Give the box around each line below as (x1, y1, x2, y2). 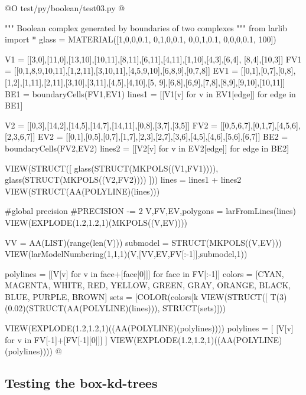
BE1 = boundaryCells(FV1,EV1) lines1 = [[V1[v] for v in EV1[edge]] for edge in (5, 87, 296, 100)
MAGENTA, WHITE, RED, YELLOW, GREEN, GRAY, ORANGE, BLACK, (5, 279, 291, 291)
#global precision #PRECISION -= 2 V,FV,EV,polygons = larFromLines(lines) (5, 205, 296, 217)
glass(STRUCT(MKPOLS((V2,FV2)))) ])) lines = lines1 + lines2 (5, 173, 242, 186)
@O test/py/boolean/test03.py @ (5, 2, 125, 14)
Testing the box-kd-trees (5, 374, 158, 392)
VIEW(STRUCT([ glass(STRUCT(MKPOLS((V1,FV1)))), (5, 162, 219, 174)
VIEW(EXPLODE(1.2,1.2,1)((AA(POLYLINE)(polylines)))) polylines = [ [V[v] (5, 322, 294, 334)
